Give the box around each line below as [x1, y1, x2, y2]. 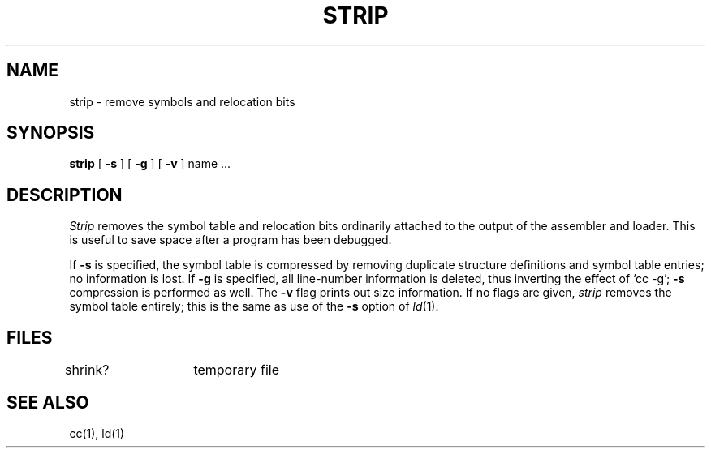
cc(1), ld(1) [69, 426, 125, 440]
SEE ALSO [6, 392, 89, 413]
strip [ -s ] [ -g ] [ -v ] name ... [69, 156, 231, 171]
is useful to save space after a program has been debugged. [69, 233, 392, 247]
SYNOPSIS [6, 122, 95, 143]
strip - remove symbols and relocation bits [69, 94, 295, 109]
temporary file [193, 362, 279, 379]
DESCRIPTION [6, 184, 123, 205]
